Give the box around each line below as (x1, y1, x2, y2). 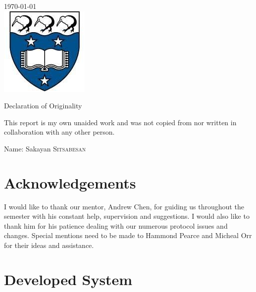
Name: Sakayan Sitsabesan (4, 143, 86, 153)
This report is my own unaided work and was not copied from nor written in (4, 117, 237, 127)
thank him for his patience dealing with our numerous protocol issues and (4, 220, 228, 231)
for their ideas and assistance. (4, 240, 94, 250)
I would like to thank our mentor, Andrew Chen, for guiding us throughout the (4, 201, 244, 211)
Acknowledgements (4, 172, 136, 193)
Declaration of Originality (4, 100, 82, 111)
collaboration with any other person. (4, 127, 115, 137)
